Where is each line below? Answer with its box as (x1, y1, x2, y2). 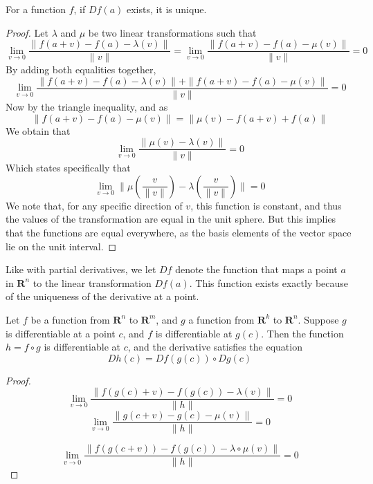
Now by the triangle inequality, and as (6, 99, 168, 113)
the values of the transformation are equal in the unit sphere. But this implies (6, 212, 336, 226)
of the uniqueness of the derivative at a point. (6, 289, 199, 304)
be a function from (30, 312, 110, 326)
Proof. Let (6, 25, 48, 39)
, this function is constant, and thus (190, 198, 342, 212)
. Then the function (261, 326, 344, 340)
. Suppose (298, 312, 339, 326)
